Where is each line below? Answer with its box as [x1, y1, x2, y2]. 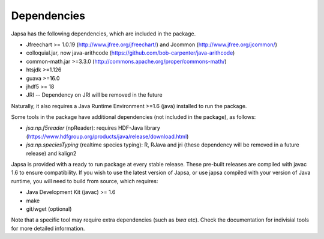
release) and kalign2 [26, 150, 77, 157]
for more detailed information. [11, 225, 85, 232]
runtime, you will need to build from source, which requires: [11, 177, 158, 184]
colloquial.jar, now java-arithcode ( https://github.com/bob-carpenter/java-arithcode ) [26, 49, 235, 56]
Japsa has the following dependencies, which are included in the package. [11, 30, 196, 37]
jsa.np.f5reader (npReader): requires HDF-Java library [26, 124, 160, 132]
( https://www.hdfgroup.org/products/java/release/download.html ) [26, 133, 189, 140]
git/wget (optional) [26, 205, 72, 213]
